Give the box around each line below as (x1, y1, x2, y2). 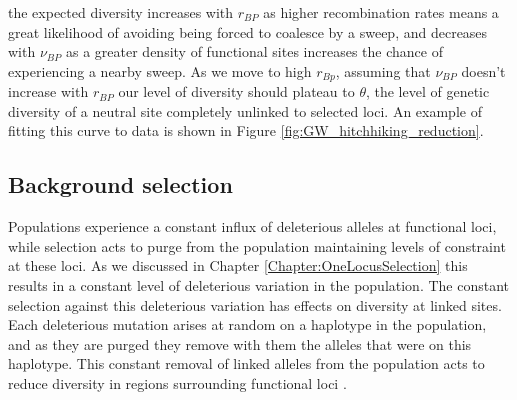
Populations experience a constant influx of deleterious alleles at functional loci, (8, 216, 497, 237)
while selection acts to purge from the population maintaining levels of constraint (8, 235, 506, 256)
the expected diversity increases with (8, 2, 234, 22)
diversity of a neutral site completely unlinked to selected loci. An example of (8, 100, 482, 121)
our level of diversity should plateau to (118, 81, 355, 102)
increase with (8, 81, 89, 102)
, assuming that (335, 60, 431, 81)
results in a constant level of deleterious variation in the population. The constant (8, 275, 510, 295)
